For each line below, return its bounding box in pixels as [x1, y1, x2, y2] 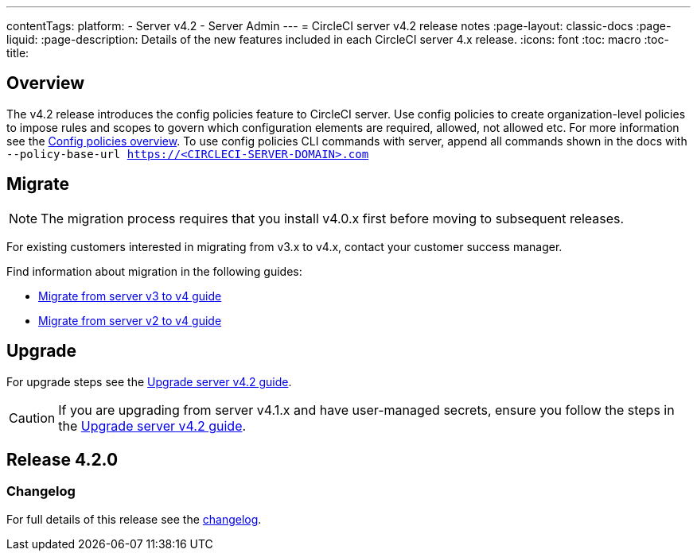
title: [6, 46, 29, 60]
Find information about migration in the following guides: [6, 264, 302, 278]
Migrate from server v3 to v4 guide [38, 288, 222, 303]
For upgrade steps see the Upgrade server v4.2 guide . [6, 374, 292, 389]
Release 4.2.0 [6, 449, 119, 470]
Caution [9, 409, 56, 426]
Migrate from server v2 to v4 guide [38, 313, 222, 327]
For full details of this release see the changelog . [6, 512, 262, 526]
